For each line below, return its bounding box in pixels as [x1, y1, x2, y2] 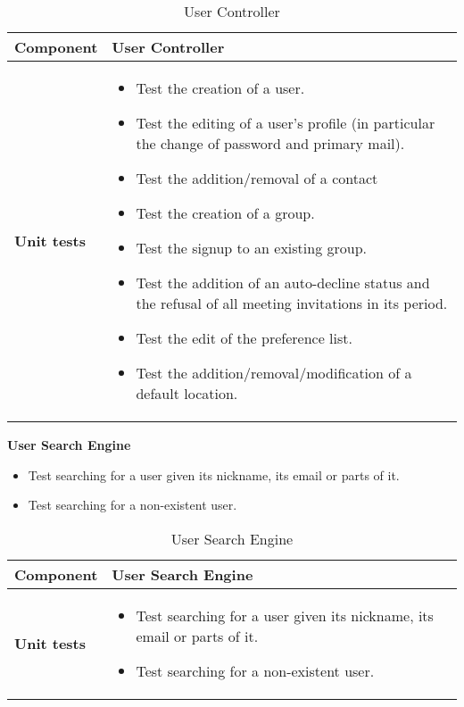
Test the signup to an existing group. [136, 237, 368, 258]
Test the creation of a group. [136, 203, 315, 223]
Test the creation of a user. [136, 78, 305, 98]
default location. [136, 383, 238, 403]
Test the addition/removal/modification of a [136, 362, 412, 383]
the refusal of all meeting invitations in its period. [136, 293, 448, 313]
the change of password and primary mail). [136, 133, 405, 154]
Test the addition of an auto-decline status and [136, 272, 430, 293]
